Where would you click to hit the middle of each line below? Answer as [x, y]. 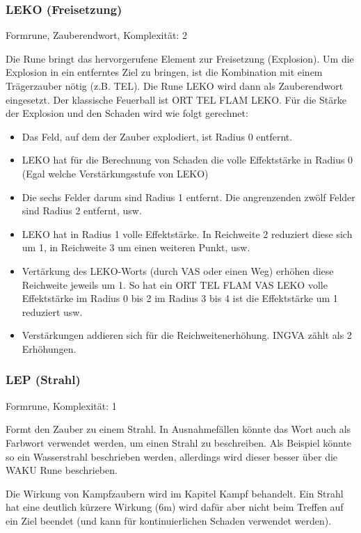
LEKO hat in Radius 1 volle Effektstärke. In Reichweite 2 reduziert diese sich [187, 233]
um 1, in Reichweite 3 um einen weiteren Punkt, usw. [136, 247]
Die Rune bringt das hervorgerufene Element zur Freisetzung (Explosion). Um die [180, 58]
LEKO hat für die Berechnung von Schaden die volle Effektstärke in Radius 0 [187, 160]
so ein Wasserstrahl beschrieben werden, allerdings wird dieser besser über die [172, 456]
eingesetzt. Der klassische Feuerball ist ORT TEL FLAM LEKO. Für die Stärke [176, 99]
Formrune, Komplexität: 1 [61, 405]
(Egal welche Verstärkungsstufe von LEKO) [115, 173]
